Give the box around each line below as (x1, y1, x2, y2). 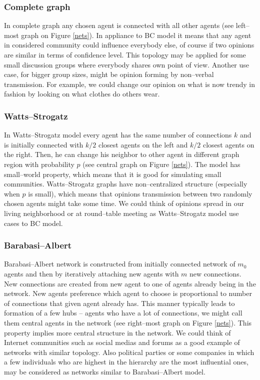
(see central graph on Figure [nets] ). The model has (82, 158, 240, 169)
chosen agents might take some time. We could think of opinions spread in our (4, 198, 244, 208)
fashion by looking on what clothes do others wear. (4, 88, 160, 99)
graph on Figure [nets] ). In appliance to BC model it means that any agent (21, 29, 251, 40)
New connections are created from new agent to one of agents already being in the (4, 278, 256, 288)
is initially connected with (4, 139, 83, 149)
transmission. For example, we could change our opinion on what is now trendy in (4, 78, 255, 89)
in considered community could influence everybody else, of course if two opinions (4, 39, 254, 50)
